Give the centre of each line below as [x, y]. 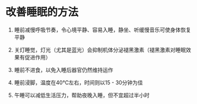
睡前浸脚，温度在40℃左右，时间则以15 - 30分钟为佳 [78, 82]
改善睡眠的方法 [42, 12]
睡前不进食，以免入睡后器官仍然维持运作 [63, 70]
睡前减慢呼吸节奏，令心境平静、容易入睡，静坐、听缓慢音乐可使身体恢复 [102, 30]
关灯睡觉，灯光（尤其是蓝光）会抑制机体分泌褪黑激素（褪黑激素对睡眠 [100, 50]
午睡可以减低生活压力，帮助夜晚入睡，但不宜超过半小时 [82, 95]
